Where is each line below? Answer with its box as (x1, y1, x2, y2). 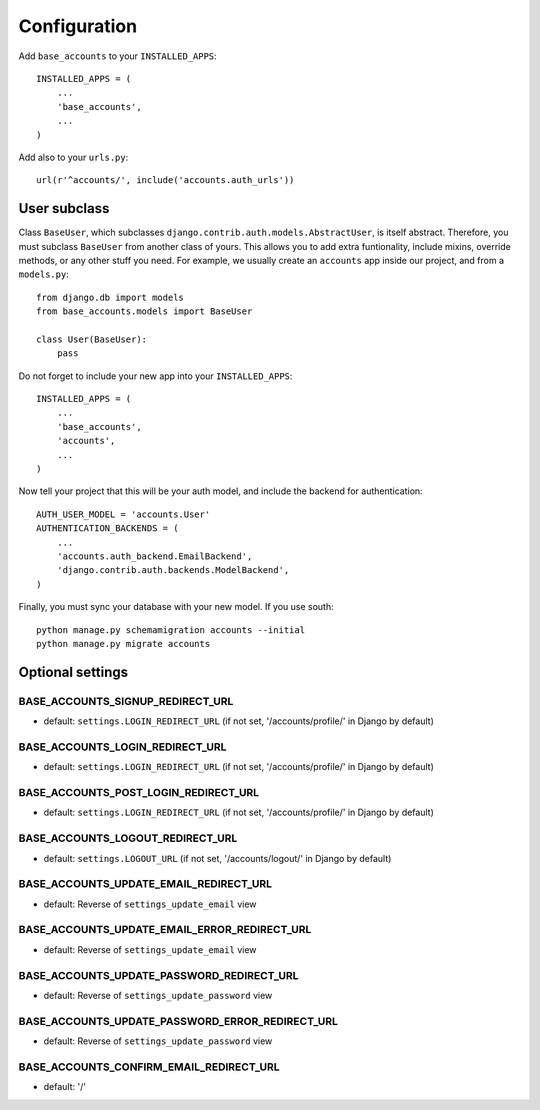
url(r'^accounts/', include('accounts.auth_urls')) (36, 175, 295, 186)
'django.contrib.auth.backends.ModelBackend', (56, 565, 290, 576)
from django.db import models (36, 291, 185, 303)
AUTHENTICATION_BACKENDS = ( (36, 523, 179, 534)
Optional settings (18, 663, 129, 680)
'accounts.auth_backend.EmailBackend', (56, 551, 253, 562)
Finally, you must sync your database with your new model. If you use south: (18, 601, 334, 613)
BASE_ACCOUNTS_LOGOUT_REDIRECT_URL (18, 831, 238, 845)
